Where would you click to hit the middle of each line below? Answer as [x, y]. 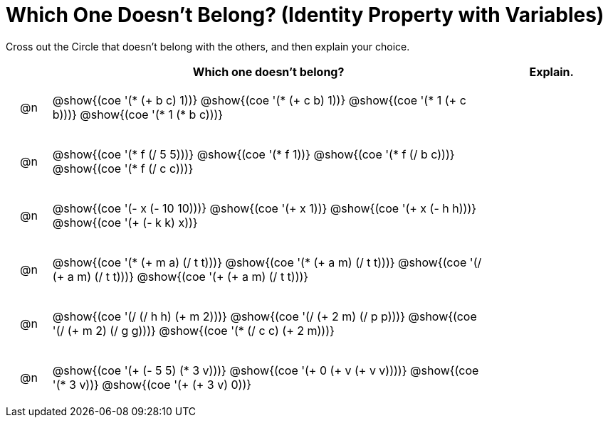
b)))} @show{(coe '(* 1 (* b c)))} [138, 114]
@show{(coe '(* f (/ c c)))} [123, 168]
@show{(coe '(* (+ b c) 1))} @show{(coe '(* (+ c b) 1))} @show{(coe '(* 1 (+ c [259, 100]
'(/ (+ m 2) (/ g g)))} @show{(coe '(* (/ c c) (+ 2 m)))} [193, 330]
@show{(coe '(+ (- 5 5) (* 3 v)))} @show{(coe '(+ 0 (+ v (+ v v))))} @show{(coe [266, 370]
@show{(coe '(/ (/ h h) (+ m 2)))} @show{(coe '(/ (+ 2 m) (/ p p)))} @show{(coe [264, 316]
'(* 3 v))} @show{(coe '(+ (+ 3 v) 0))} [152, 384]
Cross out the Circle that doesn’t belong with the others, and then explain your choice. [208, 46]
